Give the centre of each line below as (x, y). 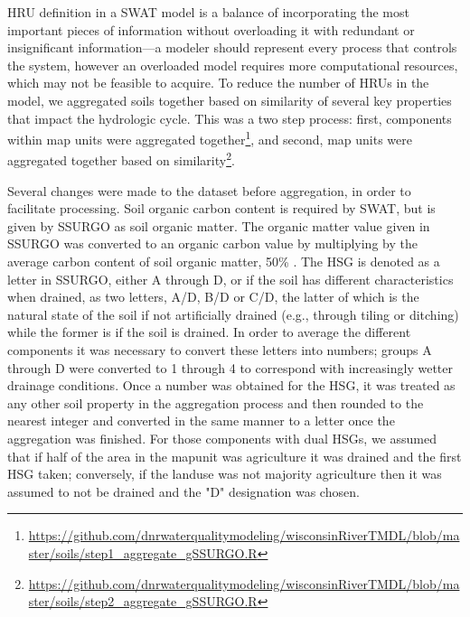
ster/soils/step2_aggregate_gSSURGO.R (143, 601)
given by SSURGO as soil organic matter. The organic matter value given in (219, 225)
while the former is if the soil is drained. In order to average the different (209, 332)
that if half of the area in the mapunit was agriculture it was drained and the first (235, 456)
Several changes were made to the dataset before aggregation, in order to (209, 190)
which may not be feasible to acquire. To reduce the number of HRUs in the (218, 83)
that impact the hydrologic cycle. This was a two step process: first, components (230, 118)
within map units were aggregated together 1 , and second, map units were (210, 138)
